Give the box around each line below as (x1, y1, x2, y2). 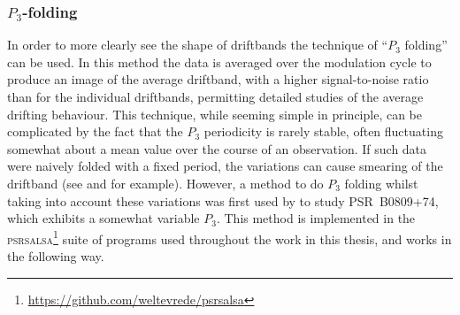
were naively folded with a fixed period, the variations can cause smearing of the (7, 157, 443, 175)
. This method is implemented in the (216, 209, 416, 227)
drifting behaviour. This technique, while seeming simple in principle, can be (7, 104, 422, 123)
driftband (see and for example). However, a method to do (7, 173, 324, 192)
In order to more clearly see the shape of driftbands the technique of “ (7, 35, 388, 54)
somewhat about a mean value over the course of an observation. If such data (7, 139, 427, 157)
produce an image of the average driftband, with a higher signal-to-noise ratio (7, 70, 429, 88)
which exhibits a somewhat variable (7, 209, 200, 227)
